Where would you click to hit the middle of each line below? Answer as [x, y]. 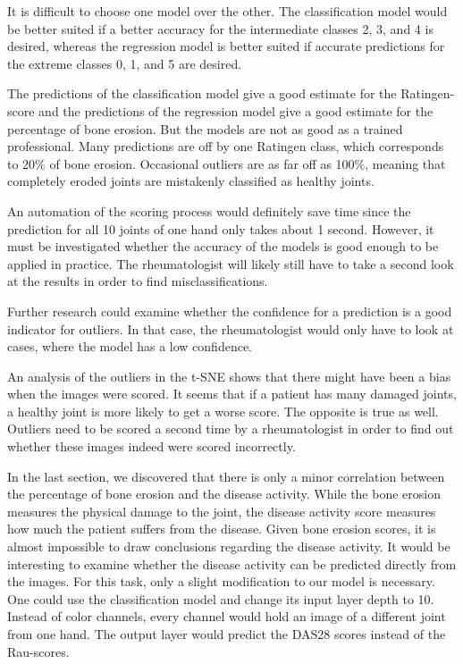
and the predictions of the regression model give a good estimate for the [236, 110]
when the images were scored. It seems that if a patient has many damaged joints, [232, 394]
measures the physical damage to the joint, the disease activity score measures [222, 511]
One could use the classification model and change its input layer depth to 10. [221, 598]
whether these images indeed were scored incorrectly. [152, 446]
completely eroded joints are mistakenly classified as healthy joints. [191, 181]
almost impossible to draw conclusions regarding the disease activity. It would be [229, 546]
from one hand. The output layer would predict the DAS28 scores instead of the [227, 634]
